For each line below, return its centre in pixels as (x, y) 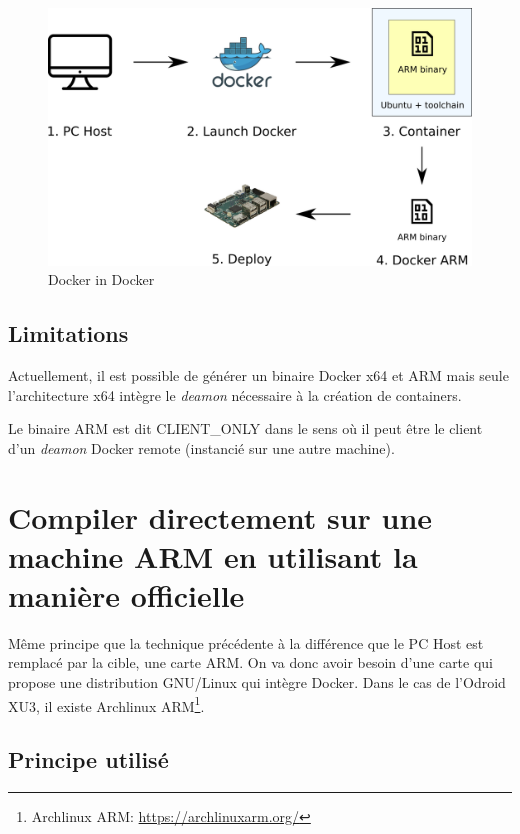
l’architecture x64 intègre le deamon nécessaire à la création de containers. (235, 394)
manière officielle (126, 594)
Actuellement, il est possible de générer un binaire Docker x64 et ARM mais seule (258, 374)
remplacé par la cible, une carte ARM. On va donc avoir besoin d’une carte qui (251, 662)
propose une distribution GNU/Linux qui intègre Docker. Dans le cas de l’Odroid (257, 682)
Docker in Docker (101, 279)
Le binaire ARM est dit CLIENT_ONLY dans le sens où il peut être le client (245, 428)
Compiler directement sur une (220, 516)
